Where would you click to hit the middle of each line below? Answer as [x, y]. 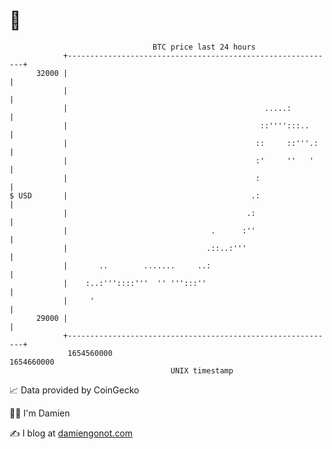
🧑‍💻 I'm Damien [40, 413]
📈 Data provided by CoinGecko [74, 390]
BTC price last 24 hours [204, 47]
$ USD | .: [135, 195]
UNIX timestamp [202, 370]
